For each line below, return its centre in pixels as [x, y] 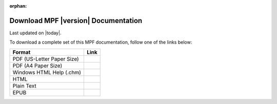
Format [22, 52]
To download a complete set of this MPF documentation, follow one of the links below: [101, 42]
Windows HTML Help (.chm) [47, 72]
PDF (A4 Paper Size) [37, 66]
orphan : [18, 6]
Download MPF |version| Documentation [76, 20]
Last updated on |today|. [35, 33]
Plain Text [24, 86]
